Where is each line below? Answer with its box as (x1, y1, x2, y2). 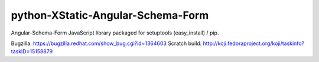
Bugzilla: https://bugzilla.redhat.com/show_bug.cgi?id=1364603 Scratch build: (11, 40, 202, 47)
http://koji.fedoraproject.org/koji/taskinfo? (203, 40, 304, 47)
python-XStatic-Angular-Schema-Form (11, 9, 209, 22)
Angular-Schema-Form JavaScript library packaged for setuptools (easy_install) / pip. (11, 29, 219, 36)
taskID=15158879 (11, 48, 53, 55)
